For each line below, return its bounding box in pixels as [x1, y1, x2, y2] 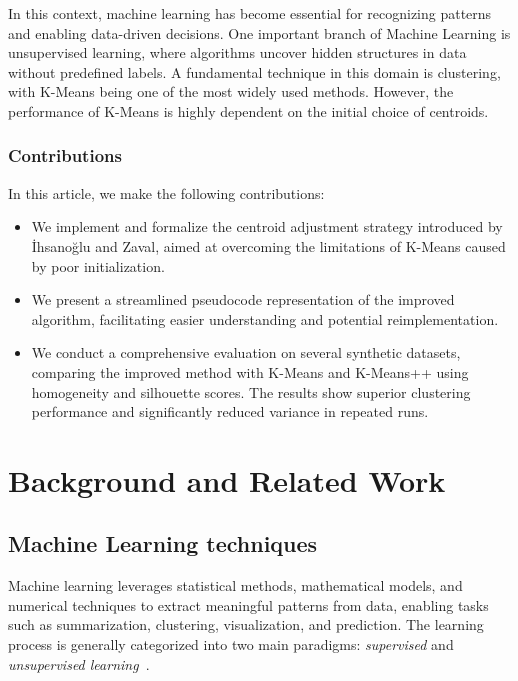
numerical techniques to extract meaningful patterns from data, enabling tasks [8, 594, 489, 615]
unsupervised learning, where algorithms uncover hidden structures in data [8, 42, 467, 63]
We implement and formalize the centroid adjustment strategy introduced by [31, 216, 503, 237]
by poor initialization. [31, 255, 165, 276]
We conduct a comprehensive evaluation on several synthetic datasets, [31, 342, 461, 363]
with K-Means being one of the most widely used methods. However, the [8, 81, 454, 102]
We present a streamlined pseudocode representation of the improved [31, 289, 455, 310]
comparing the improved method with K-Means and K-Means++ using [31, 361, 469, 382]
